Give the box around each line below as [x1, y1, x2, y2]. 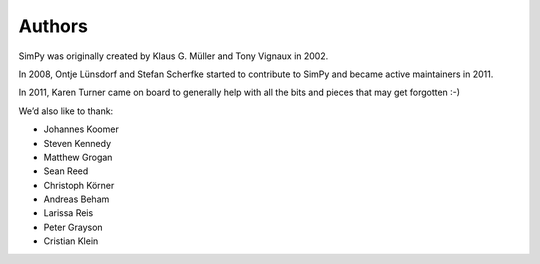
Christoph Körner [43, 179, 115, 191]
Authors [18, 15, 89, 37]
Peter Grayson [43, 221, 104, 233]
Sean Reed [43, 165, 89, 177]
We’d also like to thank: [18, 105, 114, 117]
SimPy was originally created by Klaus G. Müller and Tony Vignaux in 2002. [18, 50, 329, 62]
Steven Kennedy [43, 137, 112, 149]
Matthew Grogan [43, 151, 113, 163]
